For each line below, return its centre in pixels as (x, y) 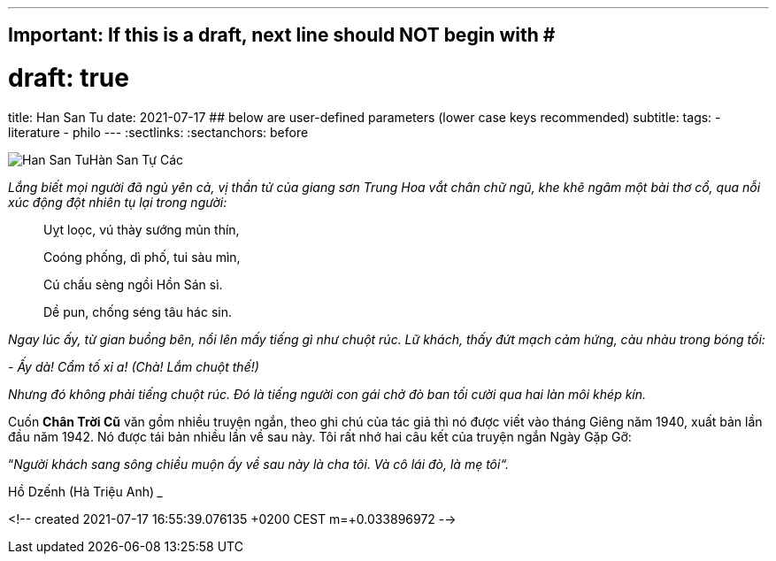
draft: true (69, 78)
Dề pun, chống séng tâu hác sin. (138, 311)
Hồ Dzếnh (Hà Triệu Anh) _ (86, 491)
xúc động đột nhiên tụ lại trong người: (118, 202)
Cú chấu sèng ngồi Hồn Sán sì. (133, 284)
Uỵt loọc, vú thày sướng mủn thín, (142, 229)
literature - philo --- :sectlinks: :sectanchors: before (158, 132)
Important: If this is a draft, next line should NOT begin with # (282, 35)
